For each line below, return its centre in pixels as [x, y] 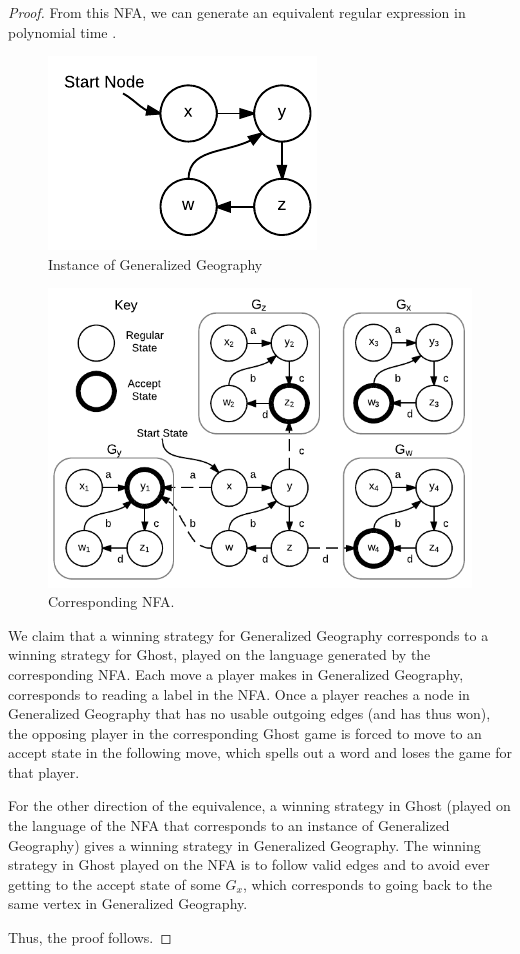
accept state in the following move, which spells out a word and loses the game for [260, 752]
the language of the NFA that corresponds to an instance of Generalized [229, 825]
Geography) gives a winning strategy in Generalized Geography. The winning [244, 844]
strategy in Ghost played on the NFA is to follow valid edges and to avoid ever [249, 864]
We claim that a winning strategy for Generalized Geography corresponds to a [248, 634]
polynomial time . [62, 31]
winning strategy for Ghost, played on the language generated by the [219, 654]
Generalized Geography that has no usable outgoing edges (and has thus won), [249, 713]
